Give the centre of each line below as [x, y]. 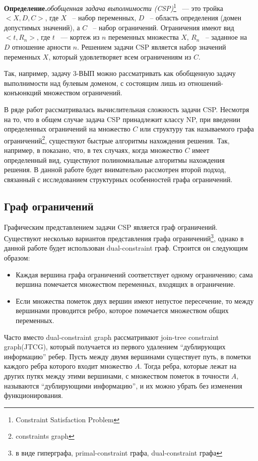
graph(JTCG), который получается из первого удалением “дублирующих [115, 347]
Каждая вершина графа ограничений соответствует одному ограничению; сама [134, 274]
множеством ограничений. [83, 93]
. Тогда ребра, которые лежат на [188, 366]
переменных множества [144, 37]
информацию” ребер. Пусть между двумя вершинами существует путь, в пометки [128, 356]
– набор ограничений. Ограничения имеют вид [163, 27]
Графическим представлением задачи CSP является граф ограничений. [111, 227]
